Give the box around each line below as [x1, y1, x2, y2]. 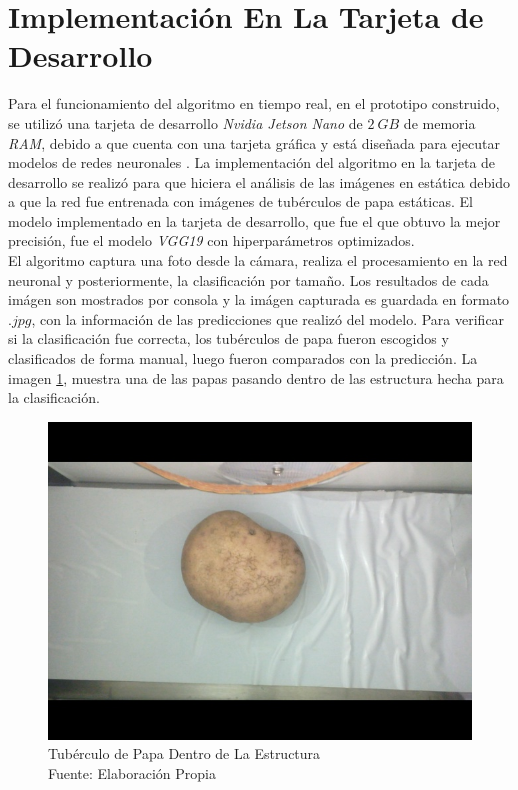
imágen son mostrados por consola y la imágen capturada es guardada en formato [8, 289, 510, 310]
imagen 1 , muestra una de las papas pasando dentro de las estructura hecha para [8, 367, 504, 388]
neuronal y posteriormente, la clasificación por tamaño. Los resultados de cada [8, 269, 489, 290]
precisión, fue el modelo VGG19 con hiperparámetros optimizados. [8, 230, 415, 251]
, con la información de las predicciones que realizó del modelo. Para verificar [31, 308, 505, 329]
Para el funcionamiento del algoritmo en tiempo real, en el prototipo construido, [8, 93, 500, 114]
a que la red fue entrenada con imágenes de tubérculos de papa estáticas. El [8, 191, 473, 212]
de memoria [403, 112, 476, 133]
